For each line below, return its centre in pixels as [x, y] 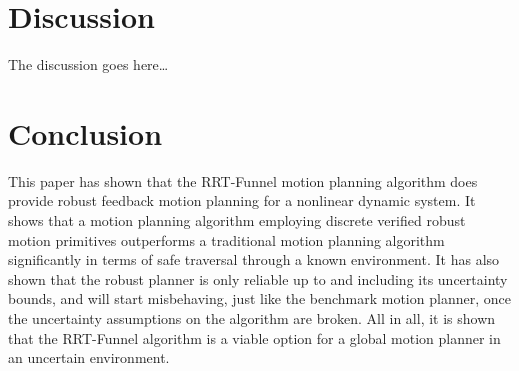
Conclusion [85, 132]
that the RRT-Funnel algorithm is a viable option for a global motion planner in [254, 337]
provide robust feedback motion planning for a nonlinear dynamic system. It [242, 200]
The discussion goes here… [88, 64]
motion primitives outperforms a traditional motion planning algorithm [226, 239]
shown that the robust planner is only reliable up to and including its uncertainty [258, 278]
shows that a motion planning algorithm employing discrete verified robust [237, 220]
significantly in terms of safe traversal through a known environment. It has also [254, 259]
